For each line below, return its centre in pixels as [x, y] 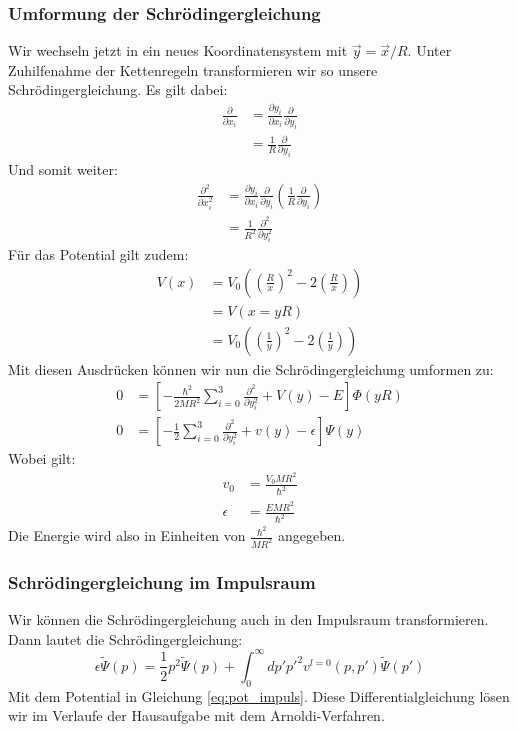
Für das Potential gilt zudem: [98, 253]
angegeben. [311, 535]
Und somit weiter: [63, 169]
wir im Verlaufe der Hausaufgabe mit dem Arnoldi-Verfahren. [196, 715]
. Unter [429, 50]
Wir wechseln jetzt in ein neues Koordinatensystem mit [178, 50]
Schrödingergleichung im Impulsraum [162, 581]
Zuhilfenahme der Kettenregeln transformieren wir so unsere [193, 69]
